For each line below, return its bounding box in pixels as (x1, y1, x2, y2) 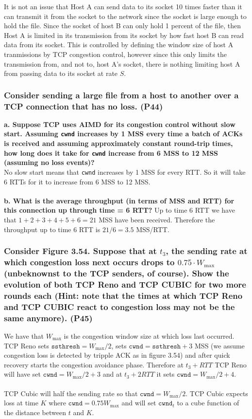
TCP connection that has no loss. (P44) (4, 100, 163, 112)
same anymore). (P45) (4, 311, 93, 324)
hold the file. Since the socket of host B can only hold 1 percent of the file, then (4, 20, 241, 31)
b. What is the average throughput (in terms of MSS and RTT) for (4, 195, 235, 205)
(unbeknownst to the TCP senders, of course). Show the (4, 267, 229, 279)
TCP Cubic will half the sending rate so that (4, 388, 138, 398)
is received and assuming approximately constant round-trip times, (4, 138, 233, 148)
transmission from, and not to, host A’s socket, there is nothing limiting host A (4, 58, 240, 69)
